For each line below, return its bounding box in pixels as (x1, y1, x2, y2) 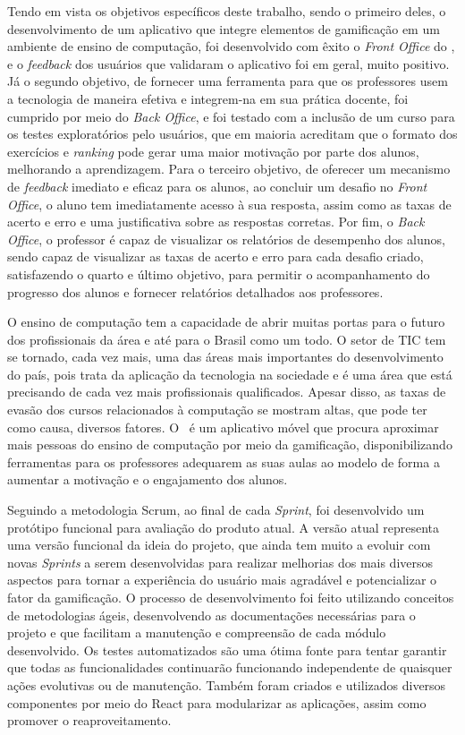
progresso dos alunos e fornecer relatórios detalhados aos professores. (7, 282, 384, 301)
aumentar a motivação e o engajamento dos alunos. (7, 470, 288, 489)
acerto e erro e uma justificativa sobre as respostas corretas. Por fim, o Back (7, 212, 425, 231)
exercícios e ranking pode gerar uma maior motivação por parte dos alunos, (7, 141, 419, 160)
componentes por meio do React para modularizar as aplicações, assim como (7, 693, 427, 712)
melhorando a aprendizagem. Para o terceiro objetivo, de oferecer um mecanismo (7, 159, 451, 178)
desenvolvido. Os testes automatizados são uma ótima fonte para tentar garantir (7, 640, 447, 659)
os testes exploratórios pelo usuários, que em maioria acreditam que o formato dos (7, 124, 458, 143)
